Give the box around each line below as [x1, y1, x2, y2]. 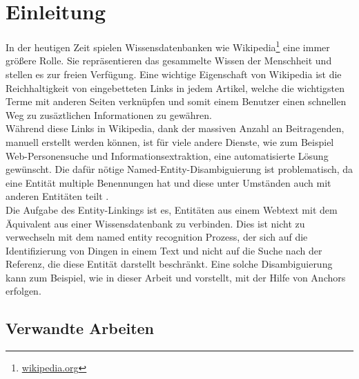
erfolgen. [6, 284, 41, 298]
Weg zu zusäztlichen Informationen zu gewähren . [6, 107, 212, 122]
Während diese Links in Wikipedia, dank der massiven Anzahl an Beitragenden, [6, 121, 345, 136]
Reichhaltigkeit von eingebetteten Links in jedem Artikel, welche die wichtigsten [6, 80, 345, 95]
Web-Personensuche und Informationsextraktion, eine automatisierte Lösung [6, 148, 329, 163]
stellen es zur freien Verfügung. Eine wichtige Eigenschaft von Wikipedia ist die [6, 66, 342, 81]
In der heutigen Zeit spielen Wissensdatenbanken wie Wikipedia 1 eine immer [6, 38, 330, 54]
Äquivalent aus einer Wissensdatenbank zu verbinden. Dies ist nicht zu [6, 216, 305, 230]
